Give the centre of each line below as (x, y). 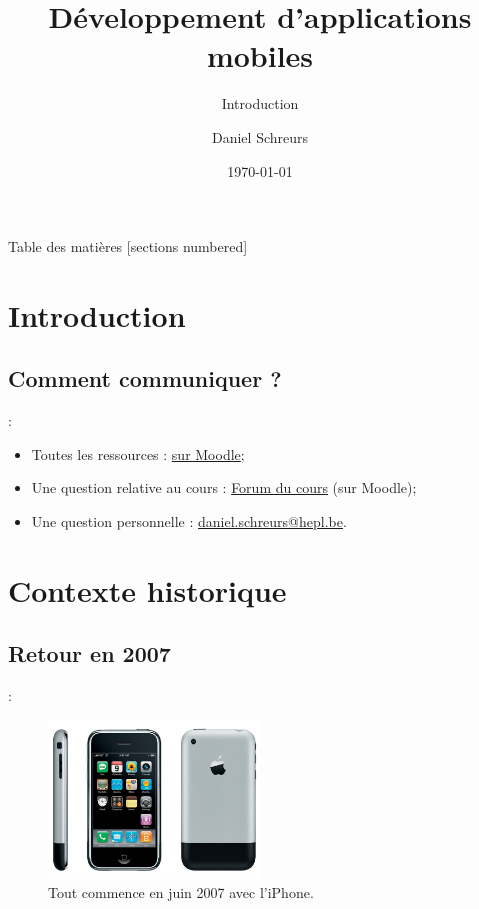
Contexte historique (147, 589)
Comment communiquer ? (145, 378)
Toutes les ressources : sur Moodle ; (138, 453)
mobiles (260, 55)
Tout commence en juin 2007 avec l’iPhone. (181, 892)
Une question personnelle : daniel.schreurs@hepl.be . (189, 521)
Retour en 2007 (89, 653)
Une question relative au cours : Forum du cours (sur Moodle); (224, 487)
